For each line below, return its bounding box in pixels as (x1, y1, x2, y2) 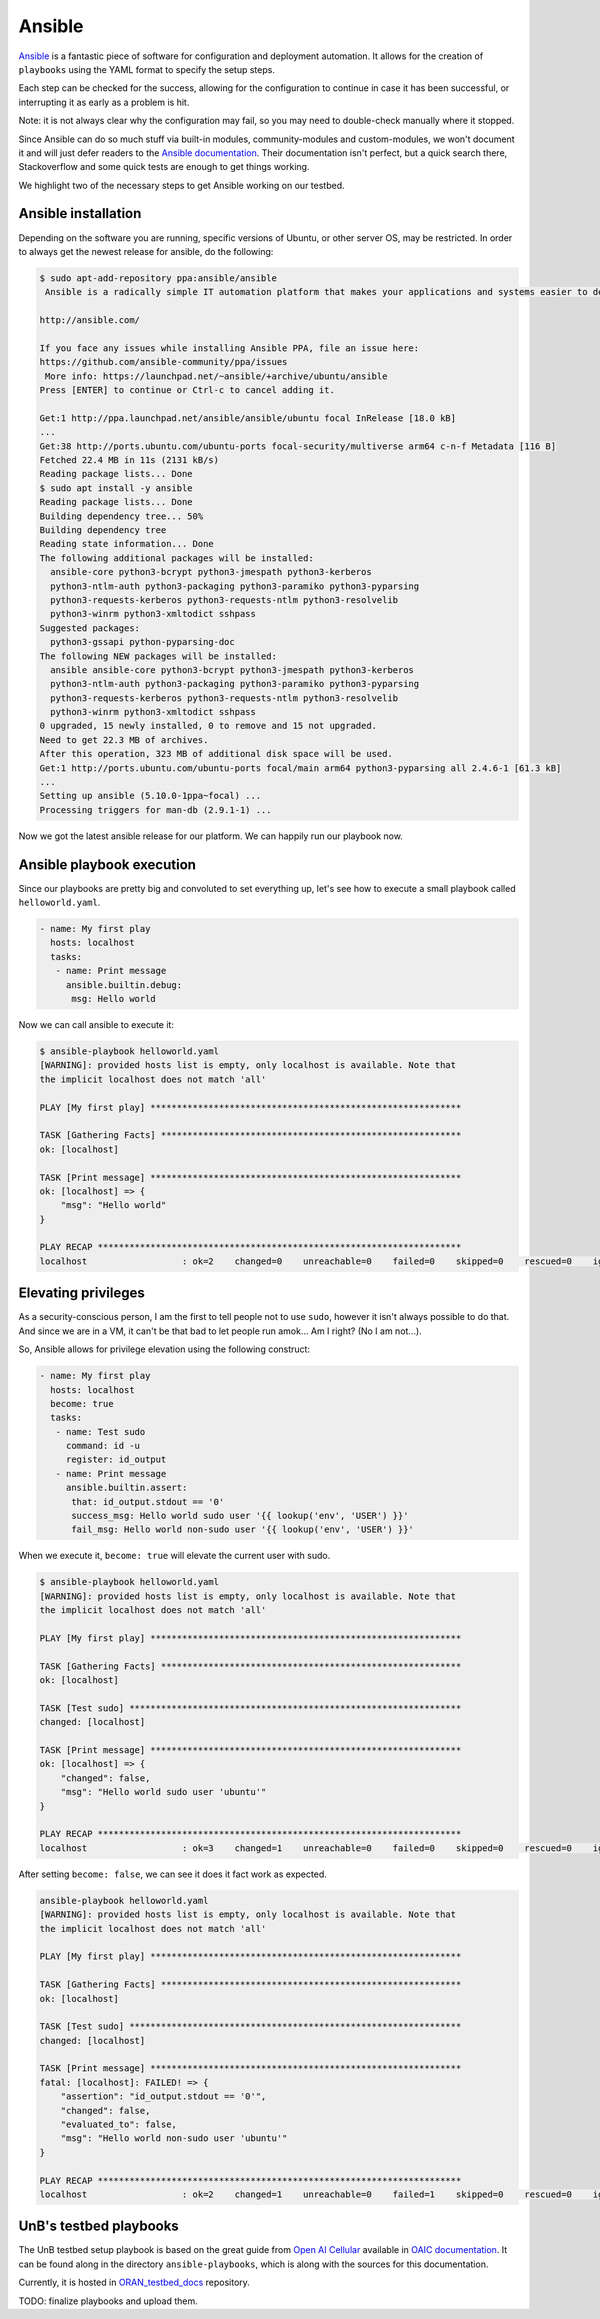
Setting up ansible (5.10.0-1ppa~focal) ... (39, 790, 262, 802)
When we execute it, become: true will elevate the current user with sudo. (18, 1550, 331, 1562)
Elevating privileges (18, 1285, 145, 1302)
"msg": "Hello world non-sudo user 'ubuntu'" (60, 2133, 288, 2144)
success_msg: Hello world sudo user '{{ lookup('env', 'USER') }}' (71, 1510, 409, 1522)
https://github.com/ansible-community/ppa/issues (39, 356, 288, 368)
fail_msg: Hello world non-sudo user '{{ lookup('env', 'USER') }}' (71, 1524, 415, 1535)
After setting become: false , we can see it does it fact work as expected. (18, 1868, 327, 1880)
